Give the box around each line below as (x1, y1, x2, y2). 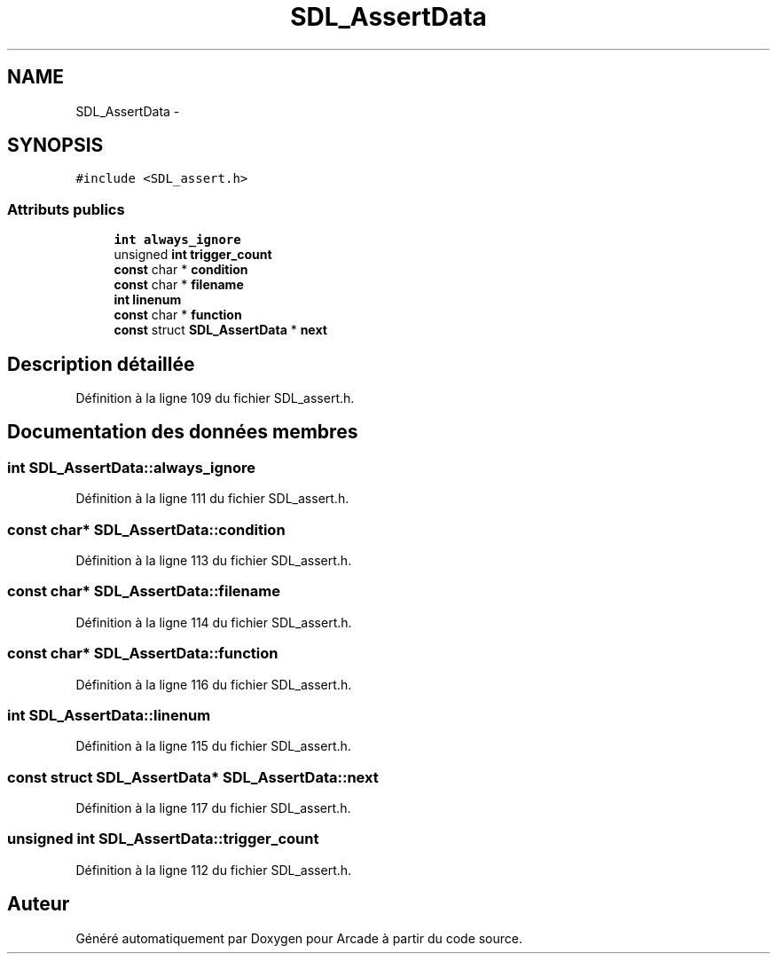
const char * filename (114, 277, 244, 293)
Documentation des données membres (7, 421, 358, 444)
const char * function (114, 307, 242, 323)
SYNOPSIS (7, 134, 104, 157)
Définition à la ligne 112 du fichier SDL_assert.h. (75, 862, 352, 878)
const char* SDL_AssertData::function (7, 644, 279, 663)
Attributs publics (7, 200, 125, 218)
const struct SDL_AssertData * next (114, 322, 327, 338)
